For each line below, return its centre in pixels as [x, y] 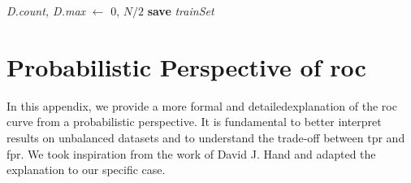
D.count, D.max [46, 11]
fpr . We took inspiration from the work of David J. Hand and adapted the [191, 153]
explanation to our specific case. [86, 170]
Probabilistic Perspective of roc [186, 66]
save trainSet [181, 11]
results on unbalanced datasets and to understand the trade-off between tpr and [206, 137]
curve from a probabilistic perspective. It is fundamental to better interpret [194, 122]
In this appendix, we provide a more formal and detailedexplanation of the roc [202, 105]
